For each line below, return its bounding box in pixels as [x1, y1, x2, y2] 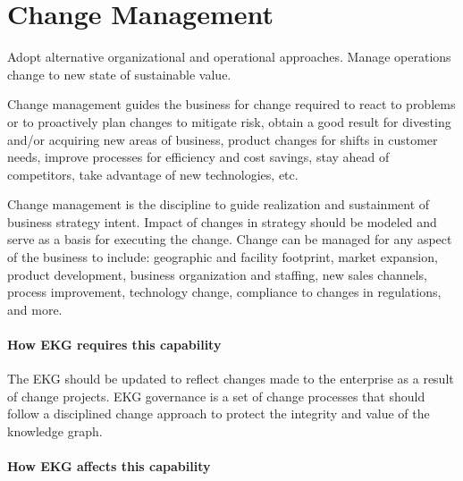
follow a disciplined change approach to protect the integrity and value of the [7, 404, 430, 423]
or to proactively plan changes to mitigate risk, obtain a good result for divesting [7, 112, 451, 131]
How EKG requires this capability [7, 335, 222, 354]
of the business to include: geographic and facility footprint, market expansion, [7, 248, 438, 266]
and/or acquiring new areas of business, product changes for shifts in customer [7, 130, 438, 148]
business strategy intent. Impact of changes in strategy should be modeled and [7, 212, 437, 231]
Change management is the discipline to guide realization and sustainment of [7, 195, 430, 214]
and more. [7, 300, 63, 318]
